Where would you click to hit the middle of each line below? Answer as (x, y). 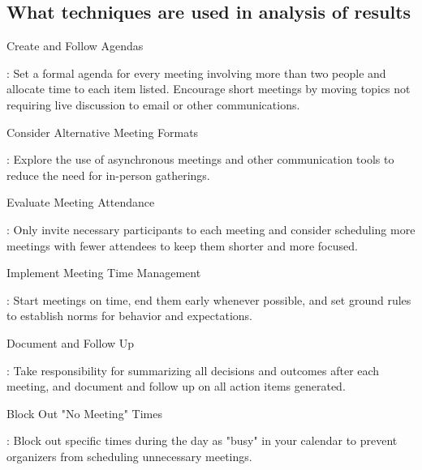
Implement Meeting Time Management (104, 273)
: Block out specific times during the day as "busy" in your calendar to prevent (202, 440)
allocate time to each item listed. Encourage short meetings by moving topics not (209, 89)
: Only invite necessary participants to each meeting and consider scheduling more (211, 229)
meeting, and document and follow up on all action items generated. (176, 386)
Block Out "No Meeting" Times (84, 413)
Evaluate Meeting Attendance (81, 202)
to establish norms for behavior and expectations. (130, 316)
